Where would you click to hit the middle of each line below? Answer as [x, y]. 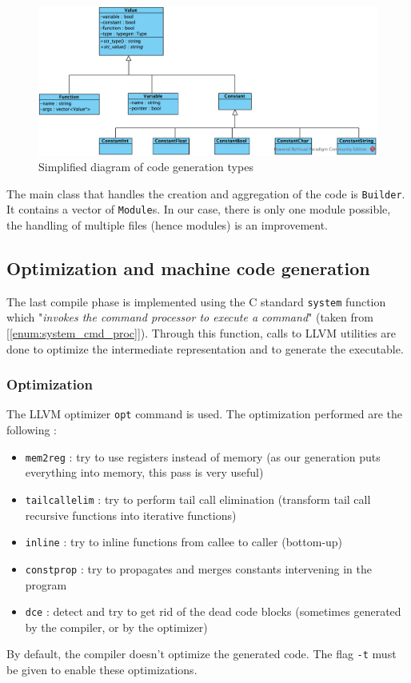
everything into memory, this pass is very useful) [144, 472]
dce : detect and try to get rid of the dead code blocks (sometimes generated [213, 611]
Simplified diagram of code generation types [146, 167]
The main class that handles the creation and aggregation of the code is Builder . [206, 193]
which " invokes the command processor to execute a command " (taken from [190, 317]
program [46, 584]
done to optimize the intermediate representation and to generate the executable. [205, 348]
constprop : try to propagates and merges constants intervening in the [198, 568]
